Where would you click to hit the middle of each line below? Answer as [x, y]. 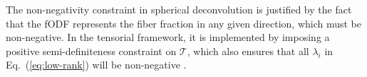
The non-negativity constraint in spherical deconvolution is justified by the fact [179, 9]
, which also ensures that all [248, 51]
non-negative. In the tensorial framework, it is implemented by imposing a [168, 37]
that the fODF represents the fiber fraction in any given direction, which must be [183, 23]
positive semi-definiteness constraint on [91, 51]
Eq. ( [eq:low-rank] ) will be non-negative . [96, 65]
